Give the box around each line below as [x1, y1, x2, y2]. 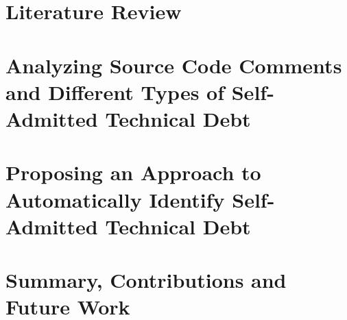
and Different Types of [5, 77, 225, 106]
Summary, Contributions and [5, 266, 287, 294]
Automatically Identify [5, 185, 225, 213]
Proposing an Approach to [5, 158, 261, 186]
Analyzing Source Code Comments [5, 51, 342, 79]
